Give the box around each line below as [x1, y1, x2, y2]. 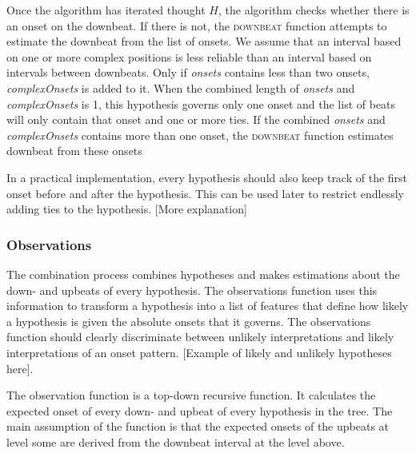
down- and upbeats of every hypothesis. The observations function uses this [6, 281, 378, 298]
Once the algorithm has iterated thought [6, 2, 206, 18]
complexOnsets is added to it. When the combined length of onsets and [6, 79, 355, 96]
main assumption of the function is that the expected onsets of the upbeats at [6, 418, 390, 435]
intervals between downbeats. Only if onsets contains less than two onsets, [6, 64, 370, 81]
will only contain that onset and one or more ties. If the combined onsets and [6, 111, 386, 128]
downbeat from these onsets [6, 142, 142, 159]
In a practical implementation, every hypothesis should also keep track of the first [6, 169, 408, 185]
